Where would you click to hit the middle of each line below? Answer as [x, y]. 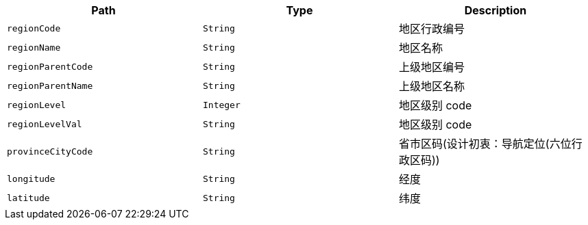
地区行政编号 [431, 29]
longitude [31, 178]
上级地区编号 [431, 67]
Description [495, 10]
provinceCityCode [50, 151]
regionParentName [50, 85]
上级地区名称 [431, 86]
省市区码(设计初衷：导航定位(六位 [485, 144]
